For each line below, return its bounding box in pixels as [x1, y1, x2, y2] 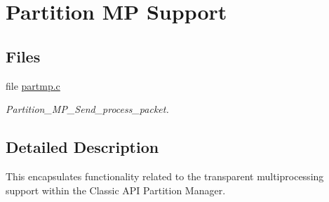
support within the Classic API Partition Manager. [6, 182, 226, 197]
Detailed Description [6, 136, 159, 158]
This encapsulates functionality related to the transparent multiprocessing [6, 168, 324, 183]
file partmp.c [6, 78, 60, 93]
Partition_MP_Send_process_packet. [6, 102, 169, 116]
